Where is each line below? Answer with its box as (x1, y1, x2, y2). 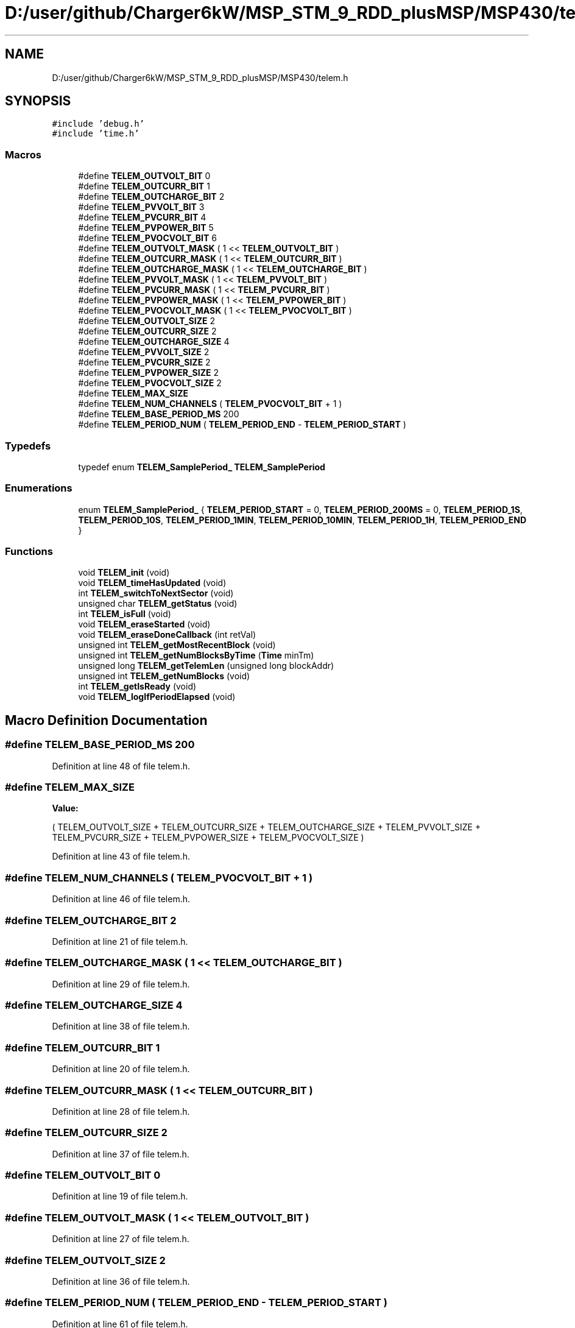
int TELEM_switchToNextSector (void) (78, 588, 234, 599)
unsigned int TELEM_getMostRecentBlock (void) (78, 640, 276, 651)
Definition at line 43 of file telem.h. (52, 851, 190, 862)
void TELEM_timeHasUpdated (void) (78, 577, 227, 588)
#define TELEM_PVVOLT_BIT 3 (78, 202, 205, 213)
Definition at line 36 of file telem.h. (52, 1276, 190, 1287)
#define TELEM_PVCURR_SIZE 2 (78, 357, 211, 368)
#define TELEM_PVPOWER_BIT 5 (78, 222, 214, 233)
